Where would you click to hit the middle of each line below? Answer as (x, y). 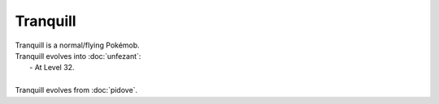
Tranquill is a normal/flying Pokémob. (77, 45)
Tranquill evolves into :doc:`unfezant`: (78, 56)
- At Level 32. (52, 68)
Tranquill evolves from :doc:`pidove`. (76, 90)
